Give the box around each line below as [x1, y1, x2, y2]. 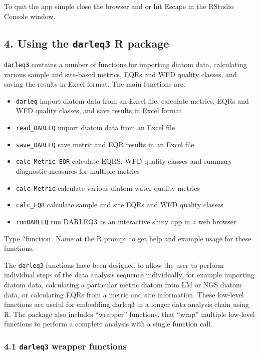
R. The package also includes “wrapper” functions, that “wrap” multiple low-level [4, 308, 255, 319]
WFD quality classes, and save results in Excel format [16, 105, 182, 116]
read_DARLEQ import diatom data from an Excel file [16, 122, 175, 133]
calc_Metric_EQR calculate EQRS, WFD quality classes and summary [16, 156, 232, 166]
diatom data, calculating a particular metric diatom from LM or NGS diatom [4, 279, 242, 290]
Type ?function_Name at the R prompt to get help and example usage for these [4, 233, 251, 243]
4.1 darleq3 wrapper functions [4, 339, 127, 352]
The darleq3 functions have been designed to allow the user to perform [4, 259, 224, 270]
